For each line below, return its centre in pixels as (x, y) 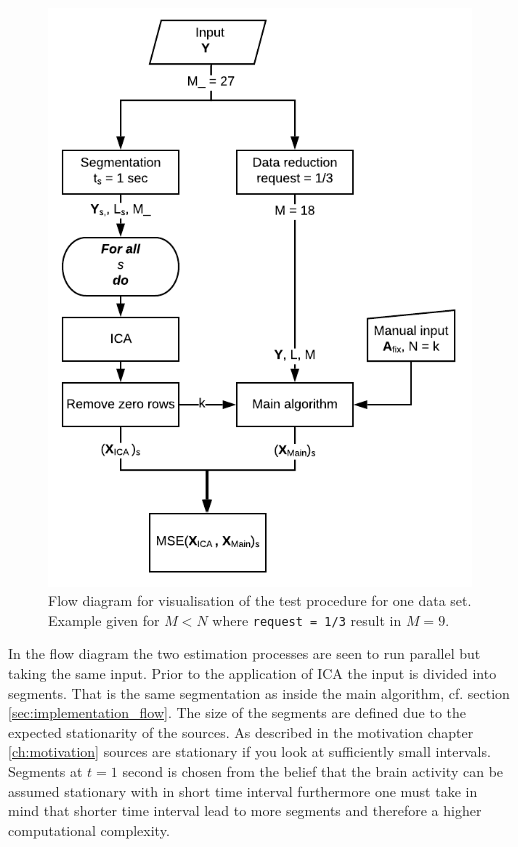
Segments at (45, 771)
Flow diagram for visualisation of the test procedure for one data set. (260, 600)
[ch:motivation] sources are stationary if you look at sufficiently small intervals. (249, 751)
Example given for (104, 619)
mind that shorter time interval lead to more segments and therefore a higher (245, 810)
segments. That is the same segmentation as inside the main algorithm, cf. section (259, 692)
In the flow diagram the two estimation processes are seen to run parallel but (244, 653)
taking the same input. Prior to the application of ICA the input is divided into (252, 673)
